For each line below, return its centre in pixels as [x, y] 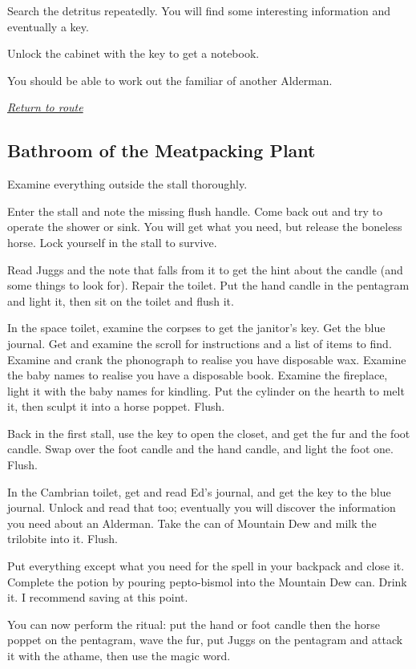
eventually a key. [48, 26]
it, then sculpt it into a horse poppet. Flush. [116, 406]
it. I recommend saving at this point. [98, 597]
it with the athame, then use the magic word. [119, 656]
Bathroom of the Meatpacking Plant [162, 150]
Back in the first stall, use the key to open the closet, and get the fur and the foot [209, 433]
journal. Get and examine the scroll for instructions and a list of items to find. [200, 343]
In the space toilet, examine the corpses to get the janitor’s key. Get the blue [196, 328]
